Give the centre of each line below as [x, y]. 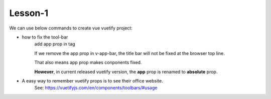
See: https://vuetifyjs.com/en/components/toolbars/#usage [96, 88]
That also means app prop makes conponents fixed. [88, 62]
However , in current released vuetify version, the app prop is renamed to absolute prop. [126, 71]
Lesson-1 [29, 13]
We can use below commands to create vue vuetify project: [71, 28]
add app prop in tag [55, 44]
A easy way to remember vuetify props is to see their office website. [92, 80]
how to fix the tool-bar [45, 37]
